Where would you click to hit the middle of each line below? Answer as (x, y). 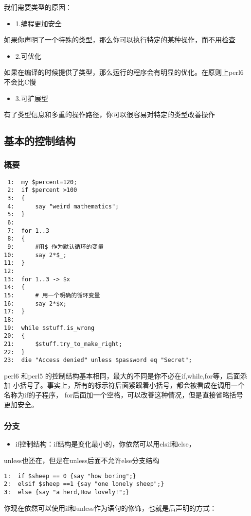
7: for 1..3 (28, 231)
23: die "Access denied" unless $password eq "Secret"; (98, 360)
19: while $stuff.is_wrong (49, 328)
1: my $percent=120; (42, 182)
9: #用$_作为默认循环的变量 (55, 247)
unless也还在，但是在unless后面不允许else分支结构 (82, 460)
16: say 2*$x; (35, 303)
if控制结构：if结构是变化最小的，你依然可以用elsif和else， (105, 444)
